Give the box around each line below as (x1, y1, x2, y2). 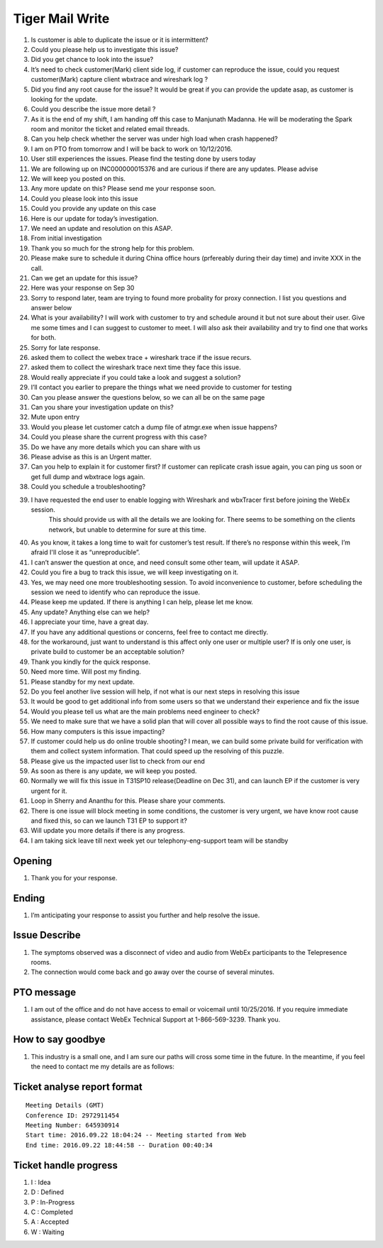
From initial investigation (30, 234, 102, 243)
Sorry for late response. (30, 343, 101, 351)
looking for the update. (30, 94, 98, 103)
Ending (13, 892, 45, 904)
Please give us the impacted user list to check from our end (30, 757, 205, 765)
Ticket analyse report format (13, 1080, 143, 1093)
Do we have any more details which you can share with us (30, 442, 201, 451)
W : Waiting (30, 1227, 65, 1236)
